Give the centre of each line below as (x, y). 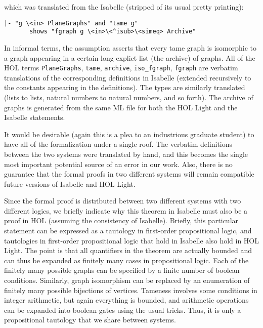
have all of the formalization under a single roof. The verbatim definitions (118, 144)
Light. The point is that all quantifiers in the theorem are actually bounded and (128, 250)
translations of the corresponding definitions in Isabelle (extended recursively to (128, 77)
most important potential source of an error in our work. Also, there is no (118, 164)
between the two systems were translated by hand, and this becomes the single (126, 154)
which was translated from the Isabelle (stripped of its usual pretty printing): (124, 7)
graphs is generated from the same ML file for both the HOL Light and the (121, 107)
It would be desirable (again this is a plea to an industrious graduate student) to (129, 134)
